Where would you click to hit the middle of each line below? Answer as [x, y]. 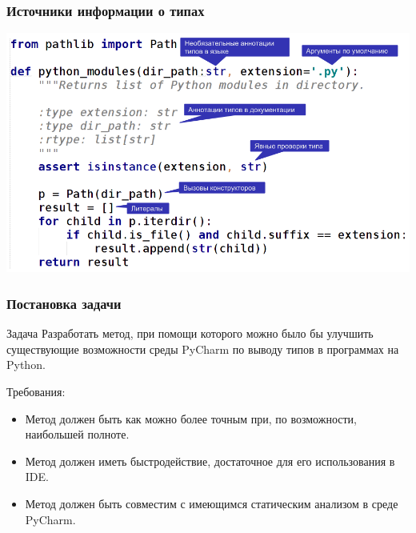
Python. [26, 365]
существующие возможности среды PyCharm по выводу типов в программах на [203, 349]
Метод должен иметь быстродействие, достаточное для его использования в [210, 461]
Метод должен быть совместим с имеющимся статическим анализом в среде [212, 503]
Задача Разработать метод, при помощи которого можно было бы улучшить [190, 333]
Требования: [36, 391]
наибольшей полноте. [77, 434]
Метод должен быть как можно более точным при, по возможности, [191, 418]
